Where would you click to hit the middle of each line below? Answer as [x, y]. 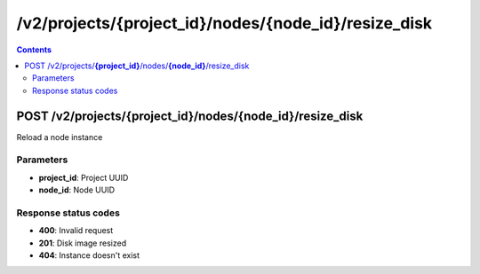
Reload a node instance [60, 137]
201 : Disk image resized [83, 243]
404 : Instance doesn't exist [89, 255]
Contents [34, 50]
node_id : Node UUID [77, 190]
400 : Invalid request [76, 231]
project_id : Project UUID [84, 177]
